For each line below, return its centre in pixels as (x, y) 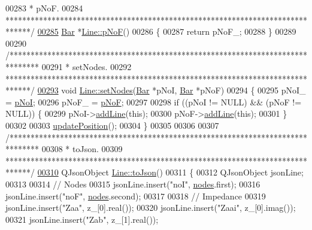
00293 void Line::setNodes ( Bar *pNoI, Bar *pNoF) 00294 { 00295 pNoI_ (172, 90)
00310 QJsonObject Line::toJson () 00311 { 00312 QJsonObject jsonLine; (170, 172)
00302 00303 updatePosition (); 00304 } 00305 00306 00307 (112, 125)
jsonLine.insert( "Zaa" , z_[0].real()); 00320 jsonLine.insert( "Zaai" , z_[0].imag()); (151, 208)
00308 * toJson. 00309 (82, 149)
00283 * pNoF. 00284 (44, 8)
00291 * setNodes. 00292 (87, 66)
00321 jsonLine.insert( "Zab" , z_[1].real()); (82, 219)
